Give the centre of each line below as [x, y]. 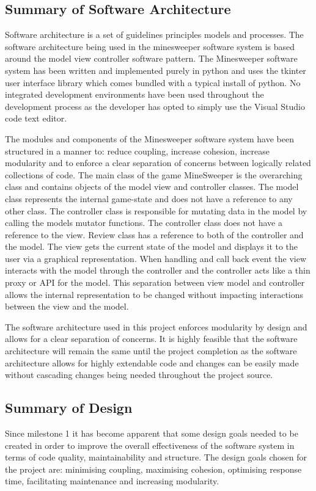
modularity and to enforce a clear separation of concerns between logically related [158, 163]
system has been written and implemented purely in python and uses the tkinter [156, 70]
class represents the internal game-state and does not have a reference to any [149, 198]
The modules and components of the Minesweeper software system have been [149, 138]
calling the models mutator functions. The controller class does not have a [144, 223]
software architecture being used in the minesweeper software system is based [150, 46]
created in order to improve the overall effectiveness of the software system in [150, 445]
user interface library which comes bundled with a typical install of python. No [153, 82]
